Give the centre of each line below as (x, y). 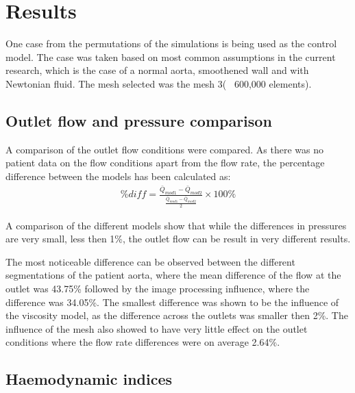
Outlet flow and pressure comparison (139, 120)
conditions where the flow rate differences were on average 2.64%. (143, 342)
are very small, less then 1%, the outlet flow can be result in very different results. (178, 239)
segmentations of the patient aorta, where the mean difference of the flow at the (173, 275)
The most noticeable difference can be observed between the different (150, 261)
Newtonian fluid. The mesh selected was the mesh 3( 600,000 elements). (159, 83)
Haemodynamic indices (89, 379)
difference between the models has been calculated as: (118, 176)
